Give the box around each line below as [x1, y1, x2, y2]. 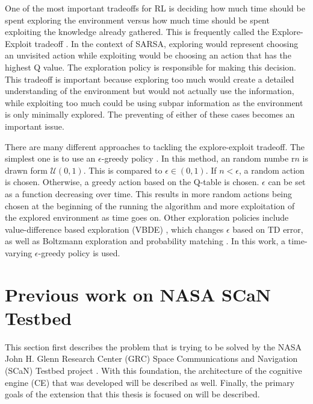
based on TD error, [232, 223, 303, 235]
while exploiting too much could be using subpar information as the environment [5, 96, 303, 109]
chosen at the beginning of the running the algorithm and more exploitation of [5, 199, 295, 212]
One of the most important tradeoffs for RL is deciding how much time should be [5, 2, 305, 14]
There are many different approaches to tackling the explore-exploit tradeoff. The [5, 140, 305, 153]
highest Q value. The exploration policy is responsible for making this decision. [5, 60, 296, 73]
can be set [268, 175, 306, 188]
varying [5, 246, 33, 259]
